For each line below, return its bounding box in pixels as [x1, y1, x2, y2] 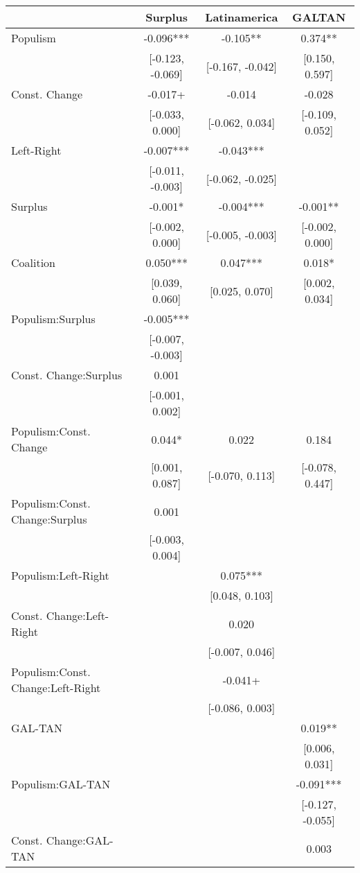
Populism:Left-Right [11, 567, 109, 583]
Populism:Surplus [11, 311, 96, 327]
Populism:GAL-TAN [11, 776, 111, 792]
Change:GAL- [46, 832, 114, 848]
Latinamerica [205, 9, 278, 25]
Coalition [11, 254, 56, 270]
